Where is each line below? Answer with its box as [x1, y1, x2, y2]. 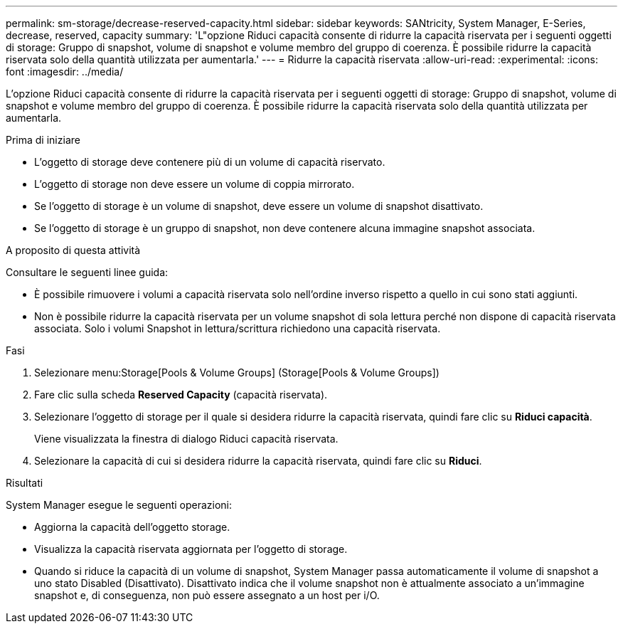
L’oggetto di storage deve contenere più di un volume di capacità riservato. [34, 156, 385, 168]
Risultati [6, 477, 43, 489]
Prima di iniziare [6, 134, 80, 146]
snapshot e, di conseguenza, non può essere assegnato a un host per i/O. [34, 589, 380, 601]
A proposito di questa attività [6, 244, 141, 256]
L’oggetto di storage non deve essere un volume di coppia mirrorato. [34, 178, 355, 190]
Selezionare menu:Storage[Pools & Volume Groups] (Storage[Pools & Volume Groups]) [34, 366, 440, 379]
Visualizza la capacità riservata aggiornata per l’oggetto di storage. [34, 543, 348, 555]
